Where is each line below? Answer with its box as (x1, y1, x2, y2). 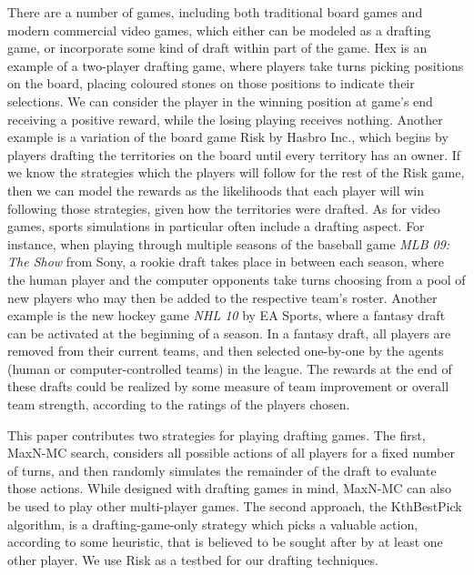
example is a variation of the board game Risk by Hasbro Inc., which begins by (7, 127, 449, 146)
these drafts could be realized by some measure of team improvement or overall (7, 377, 449, 396)
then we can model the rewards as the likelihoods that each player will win (7, 180, 425, 199)
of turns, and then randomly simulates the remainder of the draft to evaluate (7, 460, 437, 479)
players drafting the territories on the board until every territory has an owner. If (7, 145, 461, 164)
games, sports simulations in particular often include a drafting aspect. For (7, 217, 425, 236)
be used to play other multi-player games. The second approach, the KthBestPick (7, 497, 462, 516)
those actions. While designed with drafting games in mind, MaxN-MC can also (7, 479, 452, 498)
